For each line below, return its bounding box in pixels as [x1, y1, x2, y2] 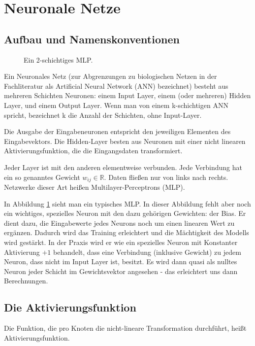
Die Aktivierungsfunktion [4, 300, 136, 315]
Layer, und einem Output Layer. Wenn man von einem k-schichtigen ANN [4, 100, 228, 110]
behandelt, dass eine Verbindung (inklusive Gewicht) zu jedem [53, 246, 241, 257]
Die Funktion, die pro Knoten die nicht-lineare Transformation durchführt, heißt [4, 323, 247, 333]
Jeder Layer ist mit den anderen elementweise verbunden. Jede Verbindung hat [4, 162, 242, 172]
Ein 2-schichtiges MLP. [24, 54, 93, 65]
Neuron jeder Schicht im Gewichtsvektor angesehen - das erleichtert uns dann [4, 266, 238, 276]
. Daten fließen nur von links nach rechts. [104, 172, 228, 182]
